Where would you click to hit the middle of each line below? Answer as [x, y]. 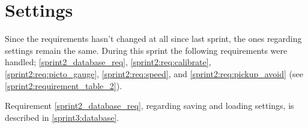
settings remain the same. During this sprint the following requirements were [146, 50]
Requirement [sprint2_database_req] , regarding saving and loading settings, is [149, 106]
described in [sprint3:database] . [62, 117]
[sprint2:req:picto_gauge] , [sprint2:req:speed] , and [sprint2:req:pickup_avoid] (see [154, 73]
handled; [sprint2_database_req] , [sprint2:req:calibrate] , [108, 62]
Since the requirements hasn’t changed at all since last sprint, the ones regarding [153, 39]
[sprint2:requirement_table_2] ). [64, 85]
